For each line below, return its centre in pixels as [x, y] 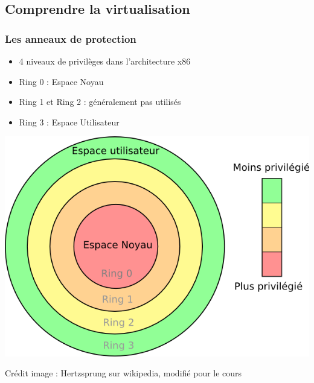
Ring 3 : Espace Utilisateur [69, 122]
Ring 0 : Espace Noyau [61, 81]
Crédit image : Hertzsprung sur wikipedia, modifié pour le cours [123, 373]
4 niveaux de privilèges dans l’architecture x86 [105, 61]
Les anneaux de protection [71, 38]
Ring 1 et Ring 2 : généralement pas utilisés [100, 102]
